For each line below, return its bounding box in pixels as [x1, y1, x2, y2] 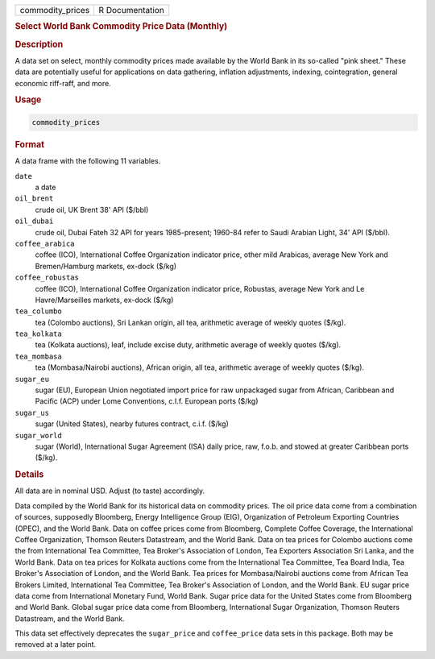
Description [14, 39, 64, 50]
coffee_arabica [14, 238, 76, 248]
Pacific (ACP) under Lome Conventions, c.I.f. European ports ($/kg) [35, 396, 259, 406]
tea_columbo [14, 307, 62, 316]
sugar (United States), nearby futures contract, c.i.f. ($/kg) [35, 419, 229, 429]
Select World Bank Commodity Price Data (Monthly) [14, 21, 228, 32]
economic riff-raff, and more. [14, 78, 112, 88]
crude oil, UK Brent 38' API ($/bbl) [35, 205, 149, 214]
